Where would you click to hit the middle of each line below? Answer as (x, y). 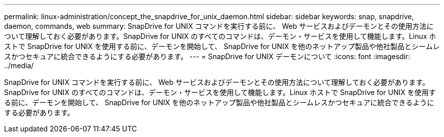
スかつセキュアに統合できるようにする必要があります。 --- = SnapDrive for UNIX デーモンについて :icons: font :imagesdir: (207, 56)
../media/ (19, 65)
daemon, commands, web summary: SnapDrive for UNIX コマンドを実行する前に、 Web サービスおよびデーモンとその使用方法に (219, 26)
